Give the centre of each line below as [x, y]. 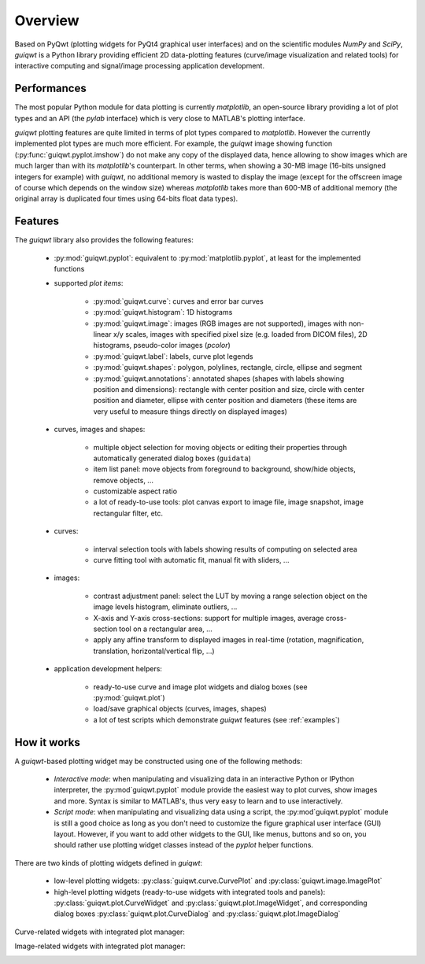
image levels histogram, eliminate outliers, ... [165, 607]
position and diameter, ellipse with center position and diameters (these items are [225, 401]
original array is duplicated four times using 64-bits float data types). [126, 199]
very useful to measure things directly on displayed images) [190, 411]
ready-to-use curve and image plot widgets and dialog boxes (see [200, 687]
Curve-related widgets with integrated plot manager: [100, 932]
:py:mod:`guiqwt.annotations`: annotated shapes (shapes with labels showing [219, 379]
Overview [47, 20]
